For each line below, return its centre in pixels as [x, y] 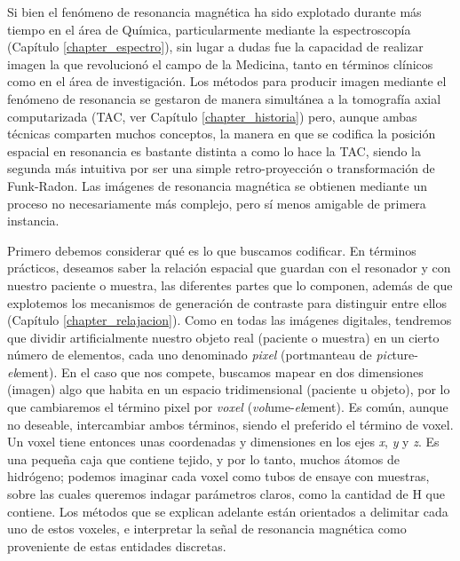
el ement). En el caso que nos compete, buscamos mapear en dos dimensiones [215, 371]
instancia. [33, 221]
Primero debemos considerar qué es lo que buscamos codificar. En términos [212, 250]
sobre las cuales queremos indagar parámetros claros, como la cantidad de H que [226, 494]
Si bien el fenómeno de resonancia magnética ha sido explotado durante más [214, 12]
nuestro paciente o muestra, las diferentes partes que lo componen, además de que [230, 284]
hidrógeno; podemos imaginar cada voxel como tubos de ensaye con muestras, [218, 476]
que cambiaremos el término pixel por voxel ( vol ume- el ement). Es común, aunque [228, 407]
